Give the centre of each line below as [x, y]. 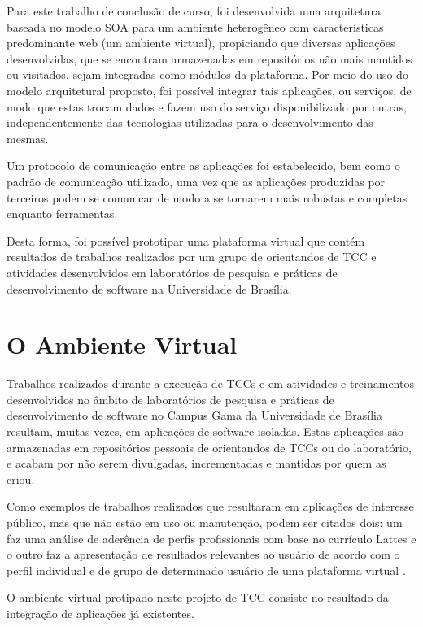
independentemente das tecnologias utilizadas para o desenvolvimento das [190, 122]
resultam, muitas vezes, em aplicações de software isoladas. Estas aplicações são [205, 431]
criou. [21, 479]
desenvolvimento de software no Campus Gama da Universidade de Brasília [194, 415]
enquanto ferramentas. [62, 213]
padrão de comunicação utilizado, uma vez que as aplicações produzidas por [196, 181]
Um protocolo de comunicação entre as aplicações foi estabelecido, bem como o [204, 165]
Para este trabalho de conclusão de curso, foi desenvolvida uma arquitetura [194, 11]
